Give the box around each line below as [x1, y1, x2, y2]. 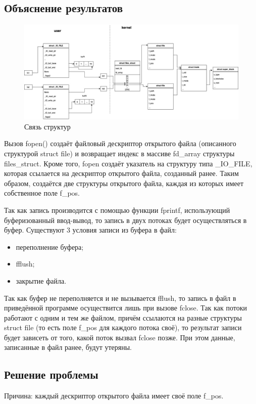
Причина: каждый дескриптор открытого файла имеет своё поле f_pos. [4, 390, 224, 401]
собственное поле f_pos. [4, 188, 80, 198]
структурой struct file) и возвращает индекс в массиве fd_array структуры [4, 148, 235, 158]
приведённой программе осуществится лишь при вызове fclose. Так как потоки [4, 302, 247, 313]
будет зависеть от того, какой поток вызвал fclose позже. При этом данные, [4, 332, 235, 342]
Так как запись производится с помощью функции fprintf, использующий [4, 204, 230, 215]
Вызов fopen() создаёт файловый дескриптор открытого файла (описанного [4, 138, 236, 149]
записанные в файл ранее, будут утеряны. [4, 342, 132, 352]
